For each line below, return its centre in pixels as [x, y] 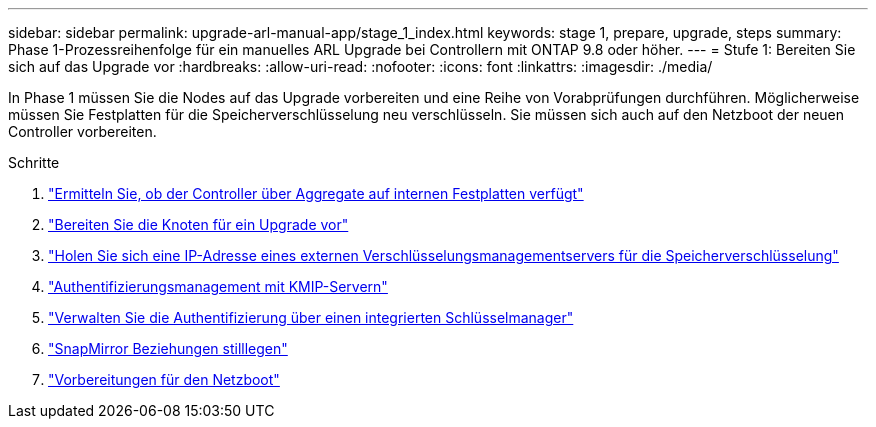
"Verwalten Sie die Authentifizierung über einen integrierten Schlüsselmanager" [311, 317]
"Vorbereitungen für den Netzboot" [164, 379]
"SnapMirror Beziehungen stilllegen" [168, 348]
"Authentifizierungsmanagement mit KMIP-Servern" [218, 286]
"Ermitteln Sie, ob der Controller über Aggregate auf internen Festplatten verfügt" [316, 193]
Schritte [34, 162]
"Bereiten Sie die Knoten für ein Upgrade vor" [198, 224]
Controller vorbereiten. [82, 131]
